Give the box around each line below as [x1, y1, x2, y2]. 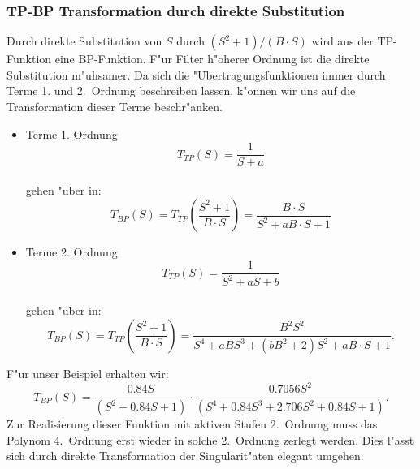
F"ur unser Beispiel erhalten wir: [6, 365, 169, 382]
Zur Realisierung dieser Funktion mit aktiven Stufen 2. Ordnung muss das [6, 415, 378, 432]
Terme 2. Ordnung [25, 243, 118, 260]
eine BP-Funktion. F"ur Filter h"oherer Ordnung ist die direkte [54, 50, 370, 67]
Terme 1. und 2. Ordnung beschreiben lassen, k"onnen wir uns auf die [6, 82, 356, 99]
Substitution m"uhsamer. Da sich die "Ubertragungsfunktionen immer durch [6, 66, 386, 83]
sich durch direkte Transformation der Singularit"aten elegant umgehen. [6, 447, 364, 464]
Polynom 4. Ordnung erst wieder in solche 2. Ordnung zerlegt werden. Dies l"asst [6, 431, 414, 448]
